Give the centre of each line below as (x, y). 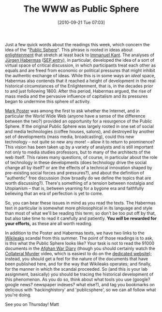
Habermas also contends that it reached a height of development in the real (80, 81)
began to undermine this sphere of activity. (48, 101)
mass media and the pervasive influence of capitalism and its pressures (76, 96)
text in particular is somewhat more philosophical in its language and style (79, 208)
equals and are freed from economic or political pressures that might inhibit (80, 70)
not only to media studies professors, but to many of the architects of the (78, 152)
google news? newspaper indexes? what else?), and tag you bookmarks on (80, 284)
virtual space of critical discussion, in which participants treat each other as (81, 65)
